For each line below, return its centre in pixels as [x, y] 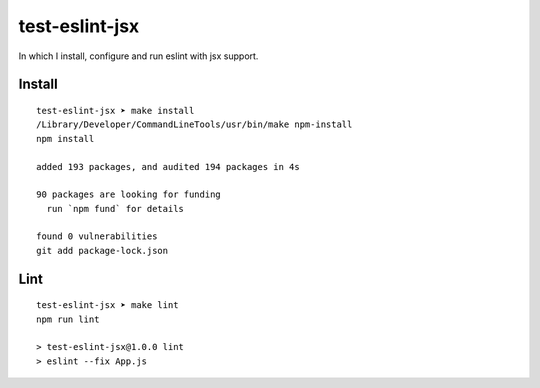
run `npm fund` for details [115, 208]
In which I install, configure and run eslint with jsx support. [138, 56]
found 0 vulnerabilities [97, 236]
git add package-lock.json [102, 250]
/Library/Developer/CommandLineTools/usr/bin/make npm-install [194, 124]
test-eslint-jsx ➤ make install [115, 110]
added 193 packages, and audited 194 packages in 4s [168, 166]
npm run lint [68, 319]
